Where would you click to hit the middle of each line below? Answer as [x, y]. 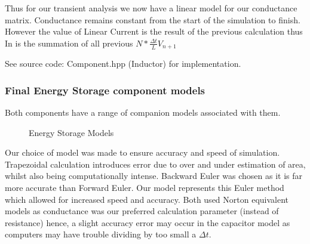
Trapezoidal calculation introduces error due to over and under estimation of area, [155, 164]
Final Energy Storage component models [105, 90]
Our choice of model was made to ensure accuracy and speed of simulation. [142, 152]
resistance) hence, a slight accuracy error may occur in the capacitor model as [148, 222]
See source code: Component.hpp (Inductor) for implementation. [123, 64]
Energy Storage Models [71, 132]
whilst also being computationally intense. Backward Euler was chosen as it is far [154, 176]
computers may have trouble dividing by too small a [101, 234]
